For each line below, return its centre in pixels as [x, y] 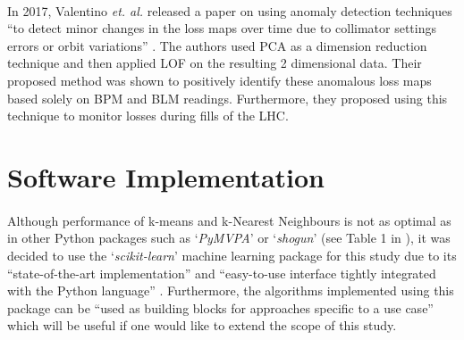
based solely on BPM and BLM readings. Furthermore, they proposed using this [228, 98]
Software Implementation [166, 176]
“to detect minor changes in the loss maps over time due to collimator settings [222, 28]
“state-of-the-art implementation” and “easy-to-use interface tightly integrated [222, 273]
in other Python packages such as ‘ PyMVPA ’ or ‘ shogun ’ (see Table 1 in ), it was [229, 238]
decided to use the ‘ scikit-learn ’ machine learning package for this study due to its [232, 255]
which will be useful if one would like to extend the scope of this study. [202, 325]
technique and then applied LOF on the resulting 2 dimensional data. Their [215, 63]
